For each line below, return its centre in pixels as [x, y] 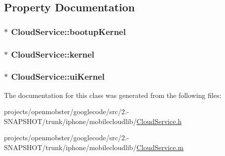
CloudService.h [159, 121]
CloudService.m [160, 147]
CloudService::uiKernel [58, 77]
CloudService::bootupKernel [68, 31]
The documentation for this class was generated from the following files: [113, 95]
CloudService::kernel [53, 54]
